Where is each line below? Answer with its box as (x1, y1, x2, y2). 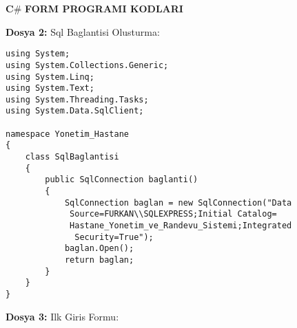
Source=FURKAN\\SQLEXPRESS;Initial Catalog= (70, 209, 277, 219)
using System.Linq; (6, 72, 94, 82)
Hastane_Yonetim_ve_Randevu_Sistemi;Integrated (70, 221, 292, 231)
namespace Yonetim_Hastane (6, 129, 129, 139)
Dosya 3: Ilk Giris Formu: (6, 309, 119, 323)
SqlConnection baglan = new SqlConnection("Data (64, 197, 292, 208)
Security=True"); (74, 232, 154, 242)
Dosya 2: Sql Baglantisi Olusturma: (6, 24, 160, 39)
